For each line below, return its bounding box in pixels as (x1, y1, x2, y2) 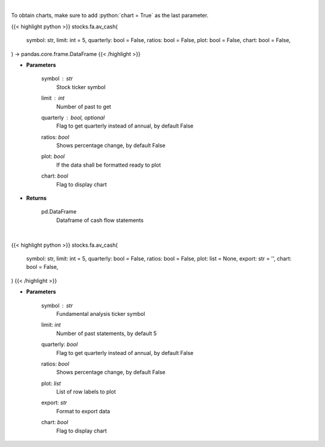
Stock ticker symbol (56, 83, 106, 90)
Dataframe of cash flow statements (56, 217, 144, 224)
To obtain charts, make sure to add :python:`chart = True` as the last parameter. (11, 12, 209, 19)
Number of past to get (56, 103, 111, 110)
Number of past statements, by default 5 (56, 330, 157, 337)
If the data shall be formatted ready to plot (56, 161, 161, 168)
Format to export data (56, 407, 111, 415)
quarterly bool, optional (41, 114, 105, 121)
